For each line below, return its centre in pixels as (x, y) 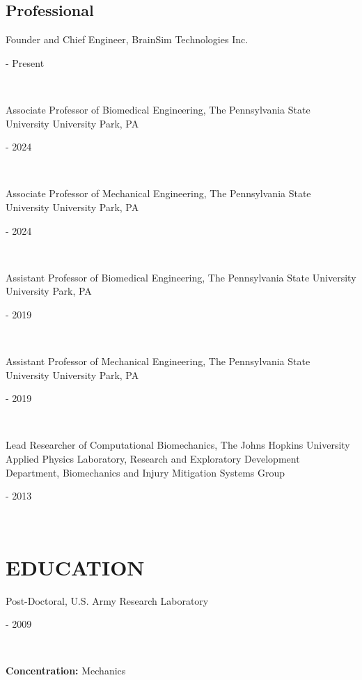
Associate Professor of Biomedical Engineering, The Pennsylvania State (158, 109)
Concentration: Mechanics (66, 671)
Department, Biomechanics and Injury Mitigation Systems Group (145, 472)
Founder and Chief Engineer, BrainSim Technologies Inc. (127, 39)
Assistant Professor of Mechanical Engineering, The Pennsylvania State (158, 361)
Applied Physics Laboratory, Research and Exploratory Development (153, 459)
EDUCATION (75, 567)
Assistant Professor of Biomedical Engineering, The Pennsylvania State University (181, 277)
